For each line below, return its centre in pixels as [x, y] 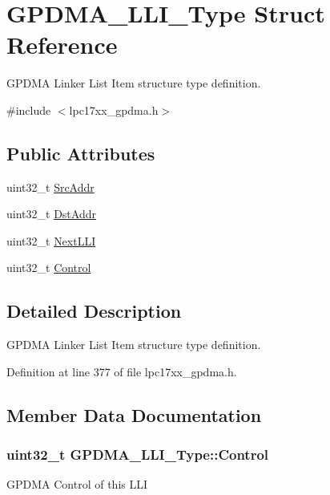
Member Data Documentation [134, 414]
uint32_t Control [49, 268]
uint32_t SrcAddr [50, 187]
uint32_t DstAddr [51, 214]
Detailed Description [94, 311]
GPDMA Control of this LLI [77, 484]
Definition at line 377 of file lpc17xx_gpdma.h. [122, 371]
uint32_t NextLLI [51, 240]
